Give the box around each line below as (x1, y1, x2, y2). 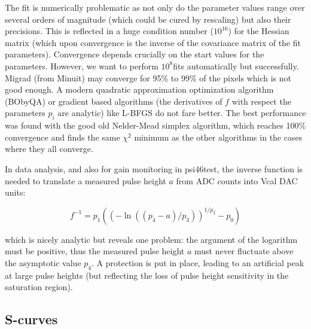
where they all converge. (5, 142, 93, 155)
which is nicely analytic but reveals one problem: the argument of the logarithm (5, 233, 298, 245)
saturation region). (5, 281, 73, 293)
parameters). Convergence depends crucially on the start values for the (5, 48, 264, 60)
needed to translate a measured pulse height (5, 174, 166, 187)
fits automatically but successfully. (173, 59, 299, 72)
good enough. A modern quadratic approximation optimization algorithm (5, 83, 274, 96)
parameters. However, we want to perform (5, 59, 158, 72)
